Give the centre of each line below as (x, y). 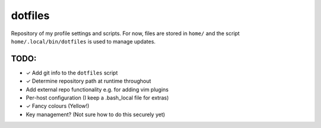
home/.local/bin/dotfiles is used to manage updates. (83, 41)
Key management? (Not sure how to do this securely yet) (96, 114)
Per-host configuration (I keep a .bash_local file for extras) (97, 98)
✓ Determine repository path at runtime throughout (89, 81)
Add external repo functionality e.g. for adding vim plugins (97, 89)
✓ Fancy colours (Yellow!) (58, 106)
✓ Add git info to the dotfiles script (72, 73)
